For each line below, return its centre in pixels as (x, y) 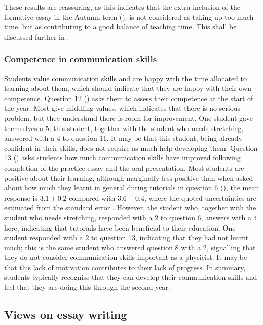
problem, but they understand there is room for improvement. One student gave (128, 118)
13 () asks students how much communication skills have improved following (122, 158)
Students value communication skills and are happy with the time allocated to (125, 78)
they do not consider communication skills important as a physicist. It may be (126, 257)
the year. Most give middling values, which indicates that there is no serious (122, 108)
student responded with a (44, 237)
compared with (92, 197)
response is (21, 197)
